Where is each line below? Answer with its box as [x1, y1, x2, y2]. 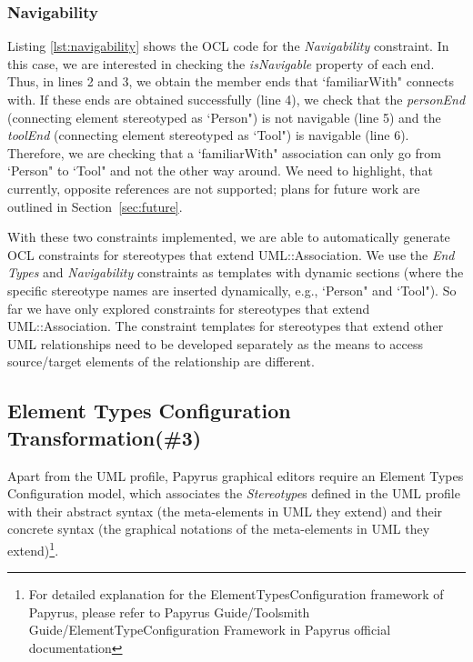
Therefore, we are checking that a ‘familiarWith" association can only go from [7, 143, 441, 162]
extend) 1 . [7, 537, 59, 559]
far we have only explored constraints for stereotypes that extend [7, 298, 370, 317]
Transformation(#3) [7, 423, 202, 451]
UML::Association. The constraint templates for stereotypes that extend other [7, 316, 444, 336]
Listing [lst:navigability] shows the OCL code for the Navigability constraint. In [7, 36, 449, 55]
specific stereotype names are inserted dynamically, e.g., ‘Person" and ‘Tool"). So [7, 280, 457, 299]
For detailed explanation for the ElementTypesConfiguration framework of [28, 585, 444, 604]
